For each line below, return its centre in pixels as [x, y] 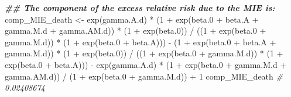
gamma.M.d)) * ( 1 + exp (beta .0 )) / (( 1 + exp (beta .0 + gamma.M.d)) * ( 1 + [144, 53]
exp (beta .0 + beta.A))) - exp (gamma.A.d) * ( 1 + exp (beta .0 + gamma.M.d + [146, 64]
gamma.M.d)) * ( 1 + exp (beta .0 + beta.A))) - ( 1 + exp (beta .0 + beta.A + [141, 42]
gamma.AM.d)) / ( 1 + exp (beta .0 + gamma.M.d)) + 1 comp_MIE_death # [144, 76]
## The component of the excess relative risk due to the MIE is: [140, 8]
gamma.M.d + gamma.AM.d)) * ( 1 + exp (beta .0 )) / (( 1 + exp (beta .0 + [136, 30]
